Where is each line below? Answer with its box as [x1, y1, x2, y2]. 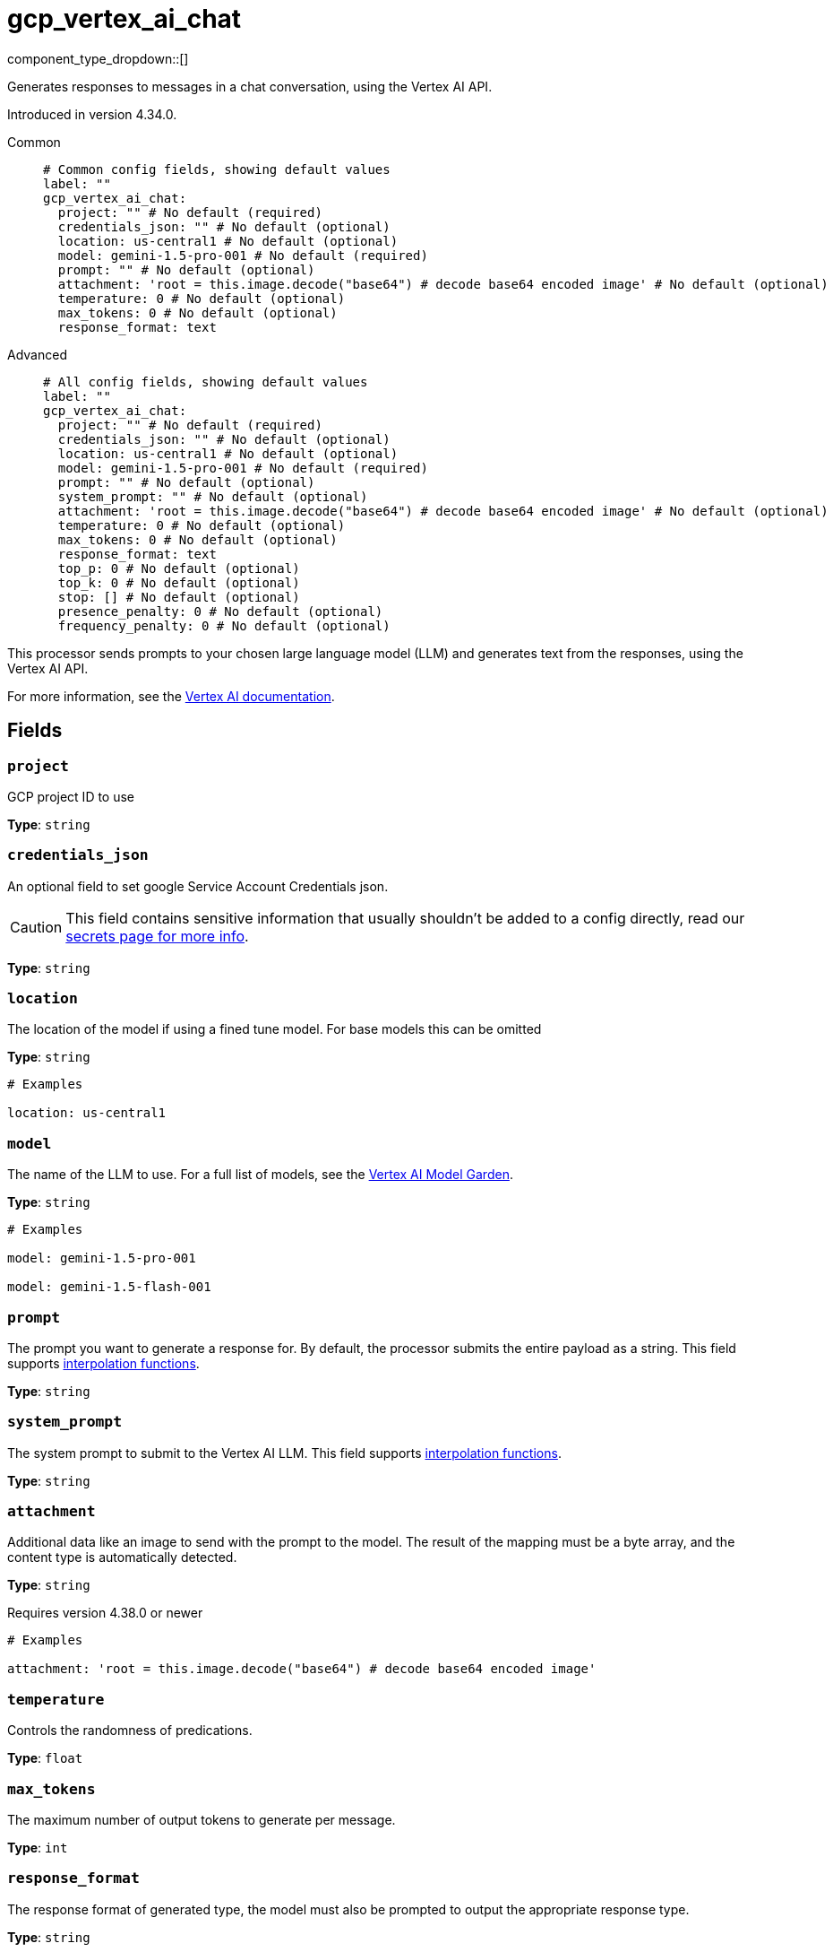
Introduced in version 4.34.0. [7, 106, 177, 122]
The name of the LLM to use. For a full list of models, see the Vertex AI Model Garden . [7, 1167, 513, 1183]
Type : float [7, 1750, 83, 1766]
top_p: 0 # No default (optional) [57, 560, 300, 576]
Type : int [7, 1839, 68, 1855]
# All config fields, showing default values [43, 374, 368, 389]
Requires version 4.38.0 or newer [7, 1605, 203, 1621]
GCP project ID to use [7, 788, 135, 804]
